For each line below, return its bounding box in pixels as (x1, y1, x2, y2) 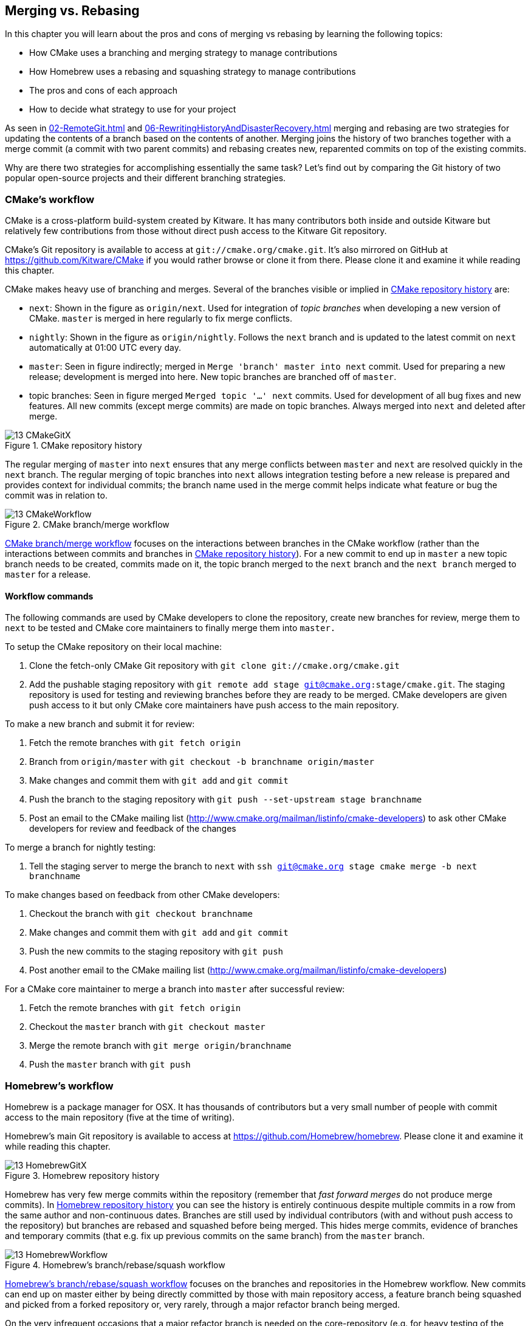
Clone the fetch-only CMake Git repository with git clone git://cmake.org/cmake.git (29, 660, 400, 671)
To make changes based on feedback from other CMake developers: (5, 889, 280, 900)
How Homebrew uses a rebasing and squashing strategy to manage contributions (29, 66, 356, 77)
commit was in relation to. (5, 490, 108, 501)
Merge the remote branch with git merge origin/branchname (29, 1040, 292, 1051)
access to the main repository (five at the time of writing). (5, 1112, 235, 1123)
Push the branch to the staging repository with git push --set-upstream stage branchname (29, 794, 422, 805)
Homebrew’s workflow (5, 1079, 114, 1092)
